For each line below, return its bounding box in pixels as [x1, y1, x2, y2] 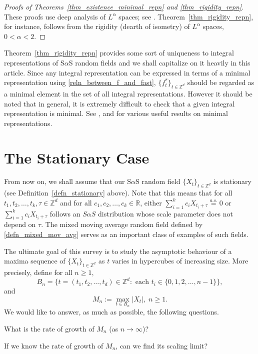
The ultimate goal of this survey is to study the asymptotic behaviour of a [4, 245, 232, 256]
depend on [4, 219, 36, 229]
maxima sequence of [4, 255, 65, 266]
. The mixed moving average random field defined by [41, 219, 203, 229]
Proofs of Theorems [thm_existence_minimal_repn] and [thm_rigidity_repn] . [4, 1, 244, 11]
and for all [60, 197, 92, 207]
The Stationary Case [4, 147, 149, 167]
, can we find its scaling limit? [115, 340, 208, 350]
